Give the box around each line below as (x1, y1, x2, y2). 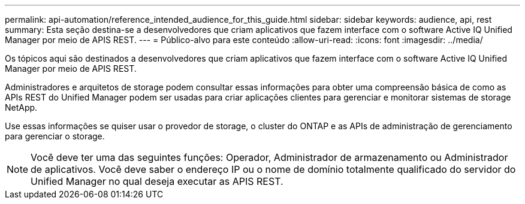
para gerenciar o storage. (5, 131, 105, 141)
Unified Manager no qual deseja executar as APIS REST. (31, 175, 283, 187)
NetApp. (5, 102, 38, 112)
